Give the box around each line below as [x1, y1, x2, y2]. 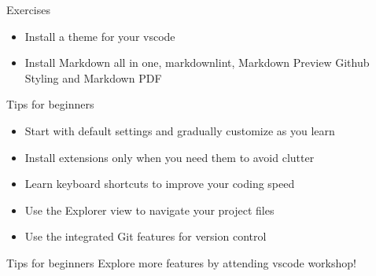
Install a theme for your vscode [24, 28, 175, 44]
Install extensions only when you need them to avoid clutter [24, 149, 315, 165]
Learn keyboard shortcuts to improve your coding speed [24, 175, 295, 192]
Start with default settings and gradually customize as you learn [24, 122, 335, 138]
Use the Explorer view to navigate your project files [24, 201, 275, 218]
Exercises [6, 2, 50, 17]
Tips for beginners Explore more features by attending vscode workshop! [6, 254, 356, 270]
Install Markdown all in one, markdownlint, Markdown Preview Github [24, 54, 370, 71]
